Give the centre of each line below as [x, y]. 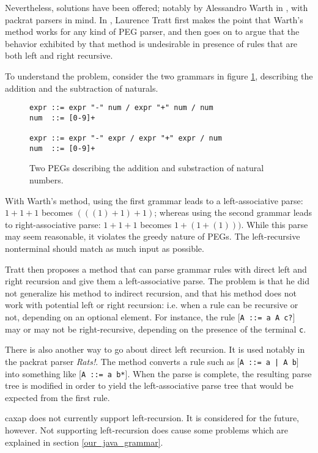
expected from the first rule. [57, 397]
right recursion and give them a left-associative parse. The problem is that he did [157, 281]
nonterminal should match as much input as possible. [105, 248]
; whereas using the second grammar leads [233, 212]
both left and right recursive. [59, 55]
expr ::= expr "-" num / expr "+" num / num [121, 108]
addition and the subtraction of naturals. [82, 88]
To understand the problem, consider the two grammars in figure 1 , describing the [159, 75]
